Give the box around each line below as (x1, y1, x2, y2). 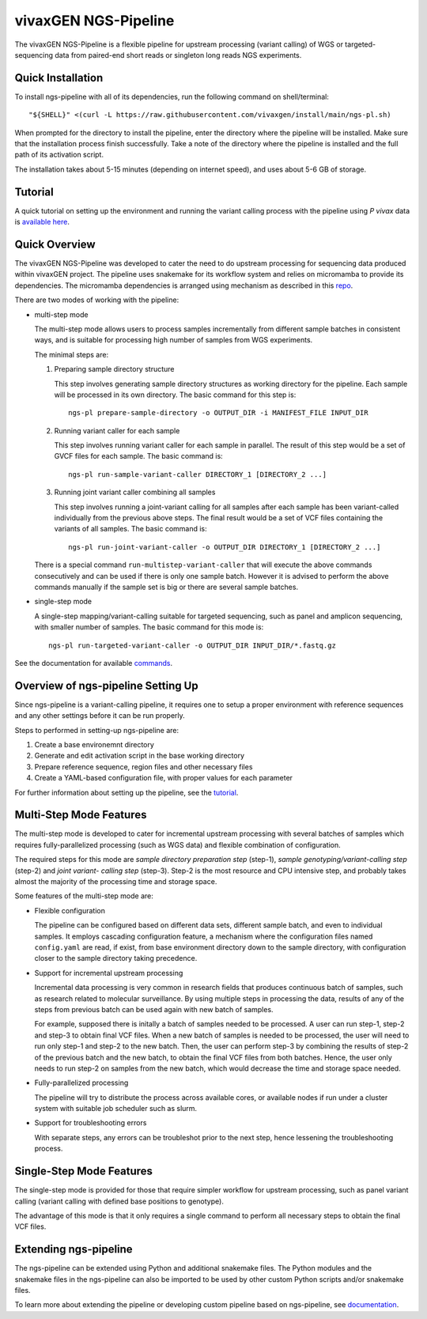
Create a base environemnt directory (34, 740, 154, 750)
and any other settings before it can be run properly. (14, 711, 185, 720)
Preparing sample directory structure (54, 365, 175, 374)
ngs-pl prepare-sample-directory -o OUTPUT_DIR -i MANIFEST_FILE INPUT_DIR (68, 408, 368, 418)
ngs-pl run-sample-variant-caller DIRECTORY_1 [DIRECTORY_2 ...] (68, 470, 327, 478)
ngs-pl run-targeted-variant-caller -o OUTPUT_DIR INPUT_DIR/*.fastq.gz (48, 641, 336, 650)
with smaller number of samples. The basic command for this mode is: (34, 622, 264, 632)
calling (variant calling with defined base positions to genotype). (14, 1196, 225, 1206)
